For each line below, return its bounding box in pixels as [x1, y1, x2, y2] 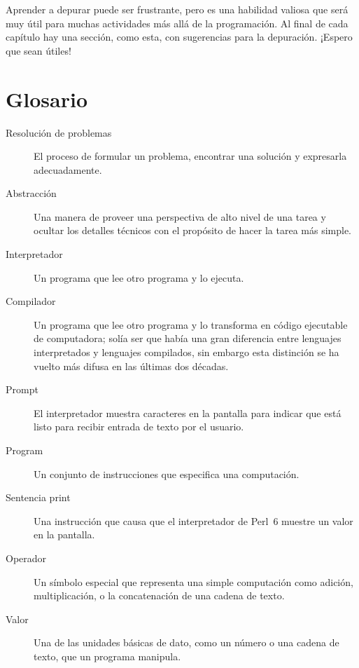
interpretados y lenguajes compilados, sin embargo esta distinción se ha [34, 345, 339, 360]
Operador [6, 550, 47, 565]
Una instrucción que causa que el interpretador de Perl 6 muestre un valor [34, 513, 353, 528]
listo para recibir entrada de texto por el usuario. [34, 419, 244, 434]
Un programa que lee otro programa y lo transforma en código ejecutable [34, 317, 348, 332]
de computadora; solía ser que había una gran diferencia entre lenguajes [34, 331, 342, 346]
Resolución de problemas [6, 125, 112, 139]
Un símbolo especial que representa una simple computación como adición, [34, 574, 353, 589]
